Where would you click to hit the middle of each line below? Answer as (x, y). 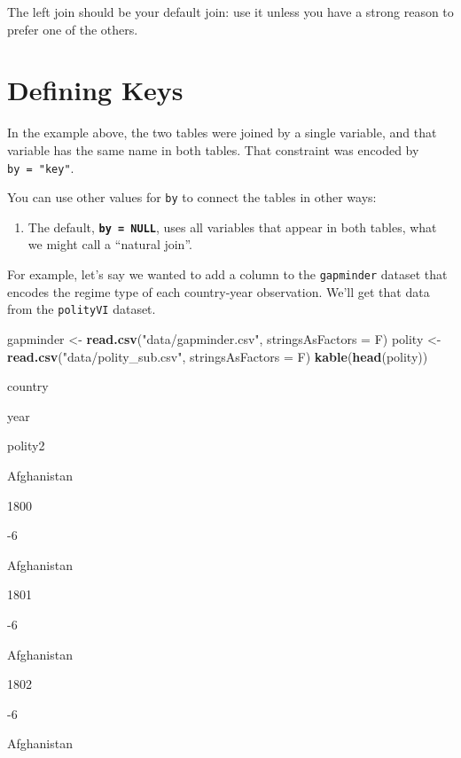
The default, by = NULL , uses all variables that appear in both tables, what (232, 227)
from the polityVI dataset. (82, 309)
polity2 (26, 445)
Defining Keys (95, 90)
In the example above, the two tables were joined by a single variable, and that (222, 133)
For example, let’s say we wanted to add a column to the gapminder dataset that (227, 274)
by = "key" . (41, 167)
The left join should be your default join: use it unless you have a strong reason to (230, 12)
